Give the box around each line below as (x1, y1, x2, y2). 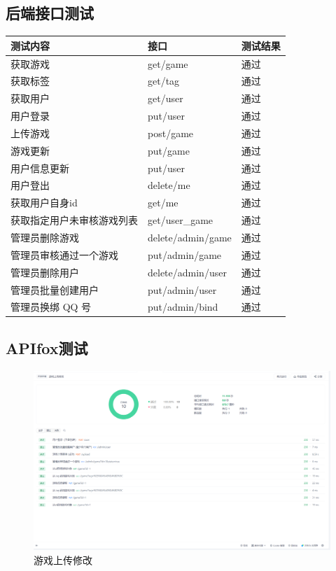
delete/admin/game (148, 230, 232, 244)
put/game (148, 143, 190, 157)
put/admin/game (148, 247, 222, 262)
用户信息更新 (10, 160, 69, 175)
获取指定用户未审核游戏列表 (10, 213, 138, 227)
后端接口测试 (6, 2, 94, 24)
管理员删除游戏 (10, 230, 79, 244)
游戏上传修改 (34, 552, 92, 567)
